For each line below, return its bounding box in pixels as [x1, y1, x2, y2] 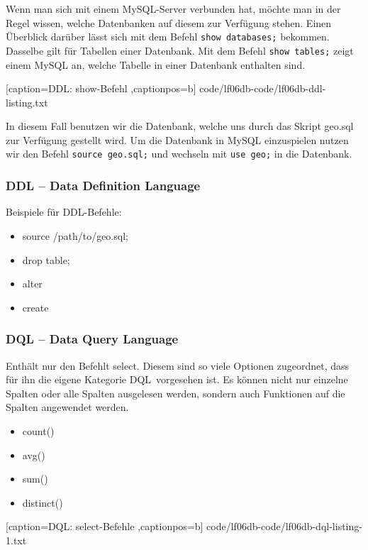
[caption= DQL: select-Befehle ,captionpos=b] [6, 519, 203, 534]
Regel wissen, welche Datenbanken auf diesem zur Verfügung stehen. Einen [6, 15, 332, 30]
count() [22, 423, 55, 438]
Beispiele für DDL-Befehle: [6, 204, 122, 219]
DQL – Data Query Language [6, 330, 179, 348]
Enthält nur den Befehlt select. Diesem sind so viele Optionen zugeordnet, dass [6, 358, 350, 373]
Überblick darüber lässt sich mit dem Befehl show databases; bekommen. [6, 29, 330, 44]
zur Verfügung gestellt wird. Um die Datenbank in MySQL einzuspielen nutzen [6, 132, 349, 147]
